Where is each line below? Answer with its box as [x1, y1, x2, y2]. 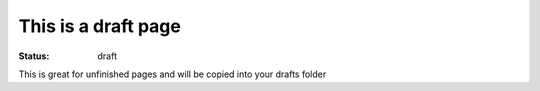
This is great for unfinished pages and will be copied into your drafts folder [18, 68, 327, 80]
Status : [18, 50, 50, 62]
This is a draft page [18, 15, 182, 37]
